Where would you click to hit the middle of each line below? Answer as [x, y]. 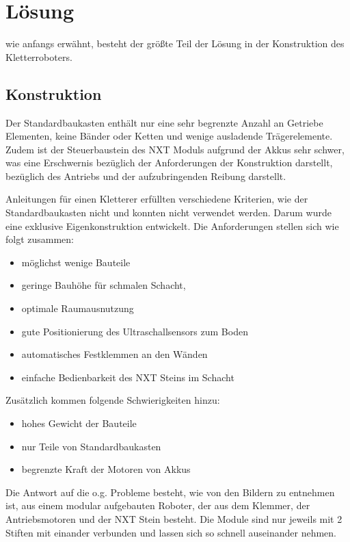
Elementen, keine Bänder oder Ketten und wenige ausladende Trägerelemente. [169, 136]
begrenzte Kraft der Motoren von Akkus [106, 469]
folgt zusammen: [40, 239]
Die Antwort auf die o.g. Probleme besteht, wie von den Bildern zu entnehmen [170, 492]
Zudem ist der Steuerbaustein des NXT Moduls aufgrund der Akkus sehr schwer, [175, 149]
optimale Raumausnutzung [78, 308]
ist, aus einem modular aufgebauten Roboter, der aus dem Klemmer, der [158, 505]
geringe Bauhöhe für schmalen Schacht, [104, 285]
